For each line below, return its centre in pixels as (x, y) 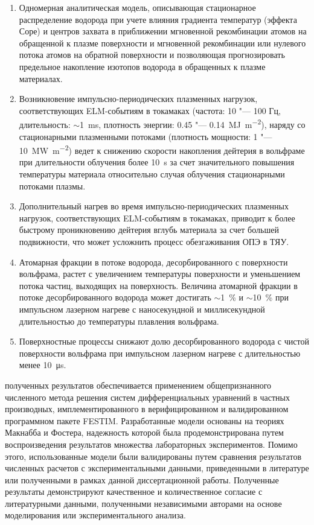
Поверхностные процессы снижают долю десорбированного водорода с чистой (164, 341)
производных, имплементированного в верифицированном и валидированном (147, 409)
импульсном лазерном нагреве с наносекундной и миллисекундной (142, 309)
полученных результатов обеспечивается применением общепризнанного (138, 385)
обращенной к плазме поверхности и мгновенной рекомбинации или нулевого (162, 43)
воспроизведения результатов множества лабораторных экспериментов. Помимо (151, 444)
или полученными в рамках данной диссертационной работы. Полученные (142, 479)
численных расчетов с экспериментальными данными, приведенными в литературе (157, 468)
